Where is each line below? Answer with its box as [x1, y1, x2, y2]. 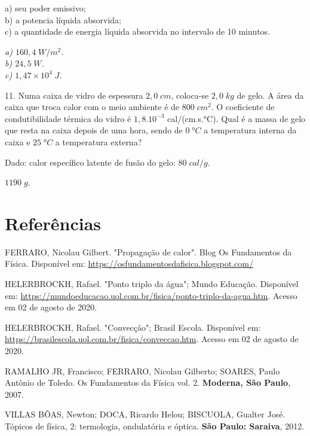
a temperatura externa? [55, 135, 142, 148]
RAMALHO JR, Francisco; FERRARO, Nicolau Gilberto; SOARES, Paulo [5, 364, 280, 377]
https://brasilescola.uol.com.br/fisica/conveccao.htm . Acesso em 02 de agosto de [5, 333, 299, 345]
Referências [5, 211, 102, 235]
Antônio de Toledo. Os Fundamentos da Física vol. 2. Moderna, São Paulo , [5, 376, 291, 389]
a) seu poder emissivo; [5, 2, 86, 14]
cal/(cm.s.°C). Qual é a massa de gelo [167, 112, 306, 124]
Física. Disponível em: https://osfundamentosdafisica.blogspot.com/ [5, 257, 253, 270]
